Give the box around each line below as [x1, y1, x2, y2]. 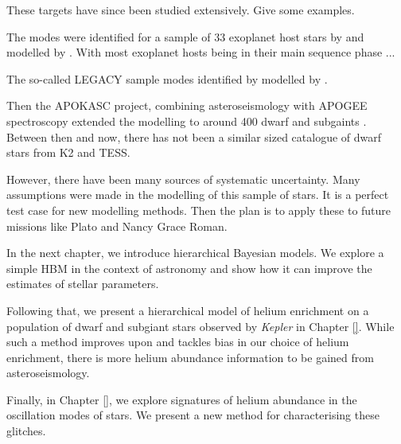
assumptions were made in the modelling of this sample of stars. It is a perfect [6, 186, 389, 203]
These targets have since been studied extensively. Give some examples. [6, 2, 355, 18]
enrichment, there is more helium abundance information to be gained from [6, 349, 374, 365]
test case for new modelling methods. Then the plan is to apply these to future [6, 201, 391, 218]
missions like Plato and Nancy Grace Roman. [6, 217, 228, 234]
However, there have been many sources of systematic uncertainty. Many [6, 170, 360, 187]
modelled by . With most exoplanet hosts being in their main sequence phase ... [6, 44, 395, 60]
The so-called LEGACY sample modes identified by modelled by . [6, 70, 328, 87]
